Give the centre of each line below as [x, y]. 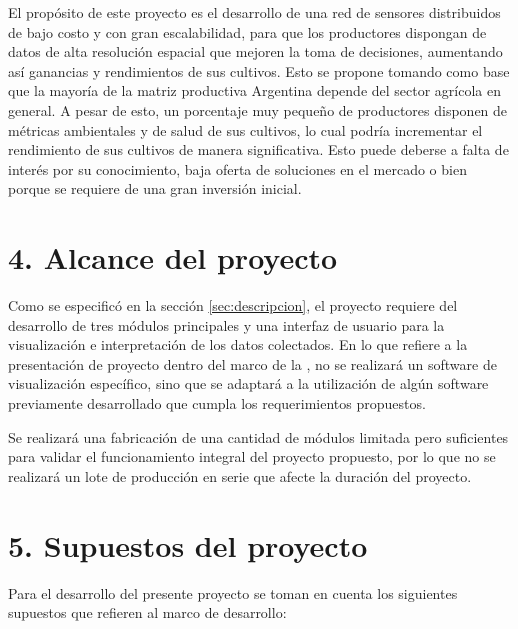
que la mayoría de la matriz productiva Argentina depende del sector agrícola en [255, 90]
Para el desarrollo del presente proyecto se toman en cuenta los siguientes [233, 592]
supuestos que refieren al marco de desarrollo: [147, 612]
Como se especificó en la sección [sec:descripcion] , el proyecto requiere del [233, 305]
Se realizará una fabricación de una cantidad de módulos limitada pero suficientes [258, 436]
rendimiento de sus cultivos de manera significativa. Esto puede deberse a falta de [258, 149]
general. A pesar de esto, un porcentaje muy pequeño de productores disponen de [258, 109]
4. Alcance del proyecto [173, 257]
